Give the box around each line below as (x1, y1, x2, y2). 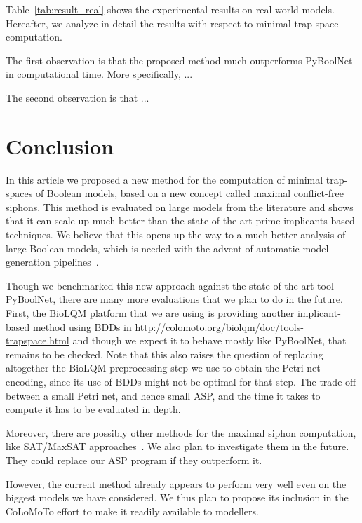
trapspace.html (6, 333, 69, 348)
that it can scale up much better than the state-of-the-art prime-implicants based (6, 213, 355, 228)
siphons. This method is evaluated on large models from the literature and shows (6, 199, 354, 214)
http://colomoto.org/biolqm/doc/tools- (135, 319, 304, 334)
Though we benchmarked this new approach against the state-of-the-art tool (6, 278, 334, 292)
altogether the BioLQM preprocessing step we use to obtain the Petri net (6, 360, 321, 375)
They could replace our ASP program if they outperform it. (6, 452, 262, 467)
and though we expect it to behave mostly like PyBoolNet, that (72, 333, 347, 348)
